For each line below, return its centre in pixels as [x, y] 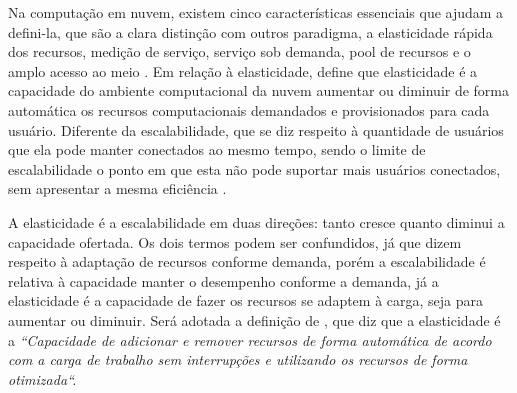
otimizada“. [42, 378]
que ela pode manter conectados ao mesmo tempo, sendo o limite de [217, 149]
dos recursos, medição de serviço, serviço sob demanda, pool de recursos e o [239, 51]
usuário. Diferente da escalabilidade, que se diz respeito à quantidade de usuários [256, 129]
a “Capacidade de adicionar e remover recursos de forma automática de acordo [250, 339]
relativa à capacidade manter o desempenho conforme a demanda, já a [223, 280]
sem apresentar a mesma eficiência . [117, 188]
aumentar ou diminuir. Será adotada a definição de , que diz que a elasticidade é [254, 319]
